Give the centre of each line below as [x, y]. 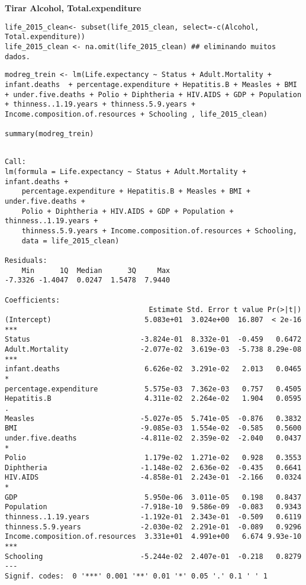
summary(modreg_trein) [49, 134]
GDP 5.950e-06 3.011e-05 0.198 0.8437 [153, 497]
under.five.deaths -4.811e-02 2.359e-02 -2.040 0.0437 [153, 438]
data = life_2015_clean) [70, 241]
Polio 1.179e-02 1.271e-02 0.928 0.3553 [153, 458]
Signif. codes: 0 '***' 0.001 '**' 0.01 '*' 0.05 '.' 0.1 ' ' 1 [136, 576]
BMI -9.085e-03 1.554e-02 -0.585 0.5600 [153, 428]
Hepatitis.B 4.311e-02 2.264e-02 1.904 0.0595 [153, 399]
